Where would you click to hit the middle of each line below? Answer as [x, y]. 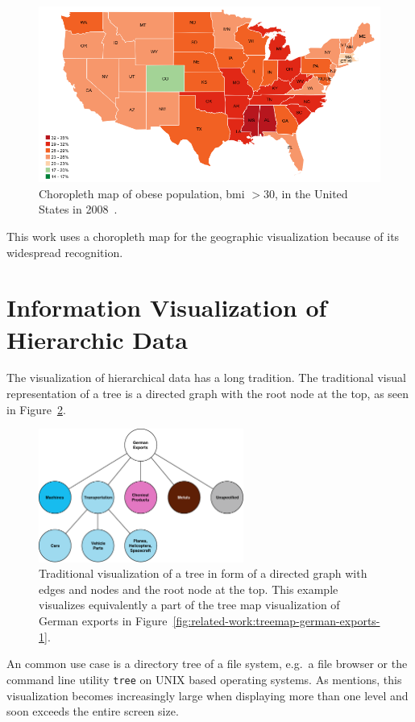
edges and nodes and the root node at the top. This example [189, 589]
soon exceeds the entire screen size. [93, 711]
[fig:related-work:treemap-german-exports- [276, 621]
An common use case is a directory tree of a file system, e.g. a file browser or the [207, 664]
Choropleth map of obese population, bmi [142, 193]
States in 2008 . [78, 209]
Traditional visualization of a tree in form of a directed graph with [203, 573]
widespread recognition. [65, 252]
